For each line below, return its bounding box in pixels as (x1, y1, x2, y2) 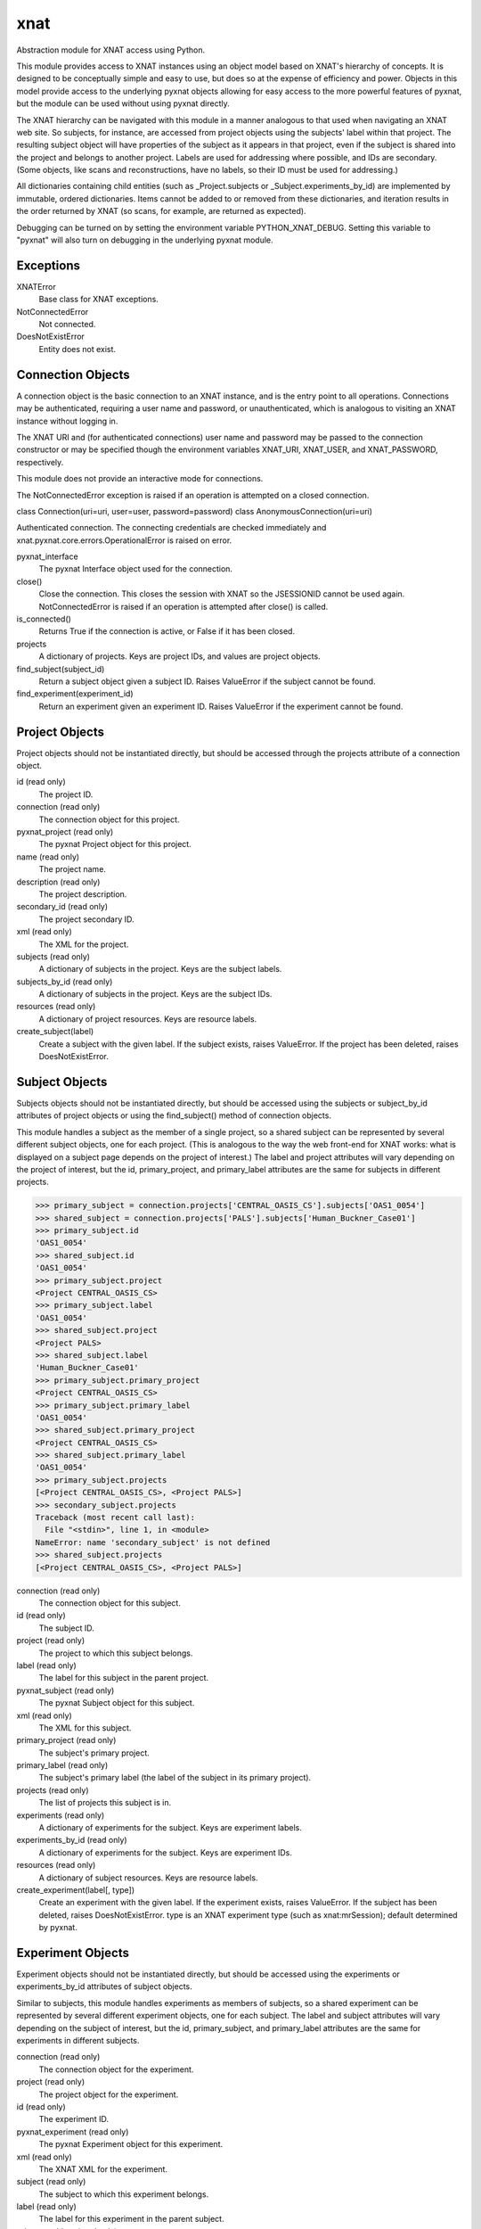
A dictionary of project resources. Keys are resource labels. (38, 1013, 257, 1024)
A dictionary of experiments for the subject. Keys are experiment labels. (38, 1822, 303, 1833)
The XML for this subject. (38, 1722, 132, 1733)
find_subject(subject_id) (16, 663, 105, 674)
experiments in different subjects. (16, 2036, 140, 2045)
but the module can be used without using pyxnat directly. (16, 98, 231, 109)
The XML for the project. (38, 939, 129, 950)
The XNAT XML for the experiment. (38, 2163, 168, 2175)
